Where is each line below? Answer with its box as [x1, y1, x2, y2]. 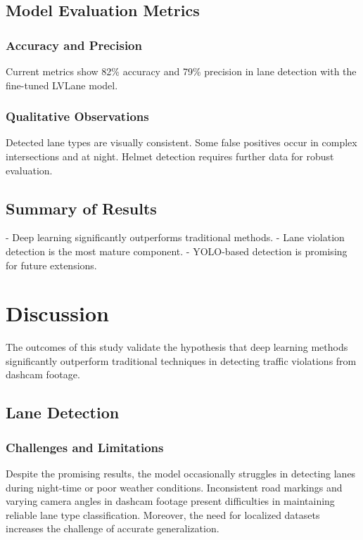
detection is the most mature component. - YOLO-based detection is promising [6, 243, 348, 258]
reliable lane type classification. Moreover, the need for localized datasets [6, 507, 320, 522]
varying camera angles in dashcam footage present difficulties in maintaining [6, 494, 335, 508]
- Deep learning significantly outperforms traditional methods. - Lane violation [6, 230, 345, 245]
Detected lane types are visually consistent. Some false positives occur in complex [6, 135, 357, 150]
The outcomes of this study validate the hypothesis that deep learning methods [6, 340, 348, 354]
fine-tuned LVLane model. [6, 77, 118, 92]
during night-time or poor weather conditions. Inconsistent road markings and [6, 480, 343, 494]
